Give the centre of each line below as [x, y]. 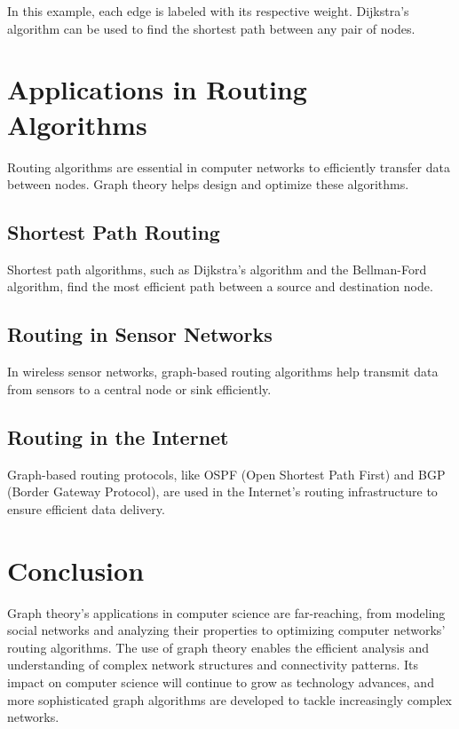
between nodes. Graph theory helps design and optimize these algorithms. [208, 184]
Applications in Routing [157, 89]
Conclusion [76, 570]
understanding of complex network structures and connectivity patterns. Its [213, 665]
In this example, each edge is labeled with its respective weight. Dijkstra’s [208, 11]
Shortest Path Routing [114, 232]
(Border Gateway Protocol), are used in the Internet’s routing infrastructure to [222, 491]
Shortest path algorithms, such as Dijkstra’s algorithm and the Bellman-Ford [217, 269]
